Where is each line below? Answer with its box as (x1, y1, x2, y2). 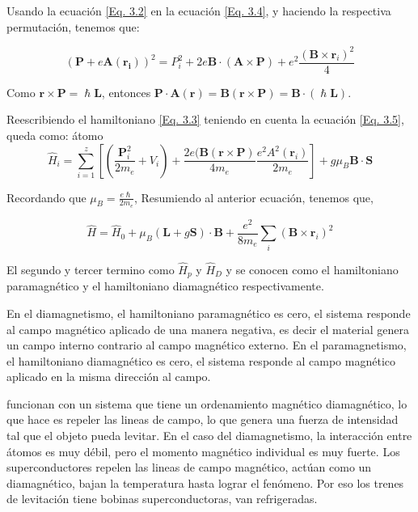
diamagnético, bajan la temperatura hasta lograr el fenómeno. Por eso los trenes (6, 474, 404, 491)
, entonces (101, 83, 151, 100)
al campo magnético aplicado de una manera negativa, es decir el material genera (6, 320, 409, 337)
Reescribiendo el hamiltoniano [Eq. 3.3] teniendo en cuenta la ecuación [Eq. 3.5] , (6, 111, 404, 128)
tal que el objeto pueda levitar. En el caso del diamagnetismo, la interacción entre (6, 427, 412, 444)
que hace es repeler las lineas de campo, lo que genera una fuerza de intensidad (6, 411, 399, 428)
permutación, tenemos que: (6, 18, 140, 35)
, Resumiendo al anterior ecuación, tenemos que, (133, 188, 374, 205)
